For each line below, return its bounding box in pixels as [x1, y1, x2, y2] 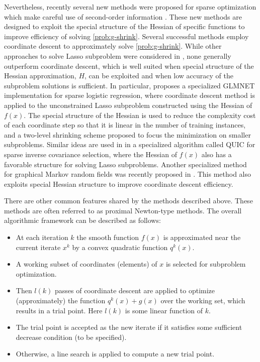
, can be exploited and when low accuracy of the [84, 70, 233, 81]
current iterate [16, 242, 61, 252]
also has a [201, 149, 232, 159]
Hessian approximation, [4, 70, 76, 81]
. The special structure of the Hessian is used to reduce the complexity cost [24, 109, 256, 120]
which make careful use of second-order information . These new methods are [4, 11, 242, 22]
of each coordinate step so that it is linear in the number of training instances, [4, 119, 246, 130]
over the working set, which [160, 295, 245, 306]
